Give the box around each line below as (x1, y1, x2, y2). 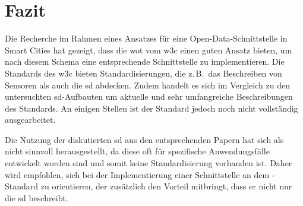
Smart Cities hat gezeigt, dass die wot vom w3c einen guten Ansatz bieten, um (5, 43, 292, 56)
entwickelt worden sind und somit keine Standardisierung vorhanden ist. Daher (5, 157, 292, 169)
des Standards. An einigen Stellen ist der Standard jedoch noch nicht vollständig (5, 102, 298, 114)
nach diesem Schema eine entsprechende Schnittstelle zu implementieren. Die (5, 55, 285, 68)
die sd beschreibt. (5, 191, 68, 204)
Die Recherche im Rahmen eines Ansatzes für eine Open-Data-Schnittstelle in (5, 32, 288, 45)
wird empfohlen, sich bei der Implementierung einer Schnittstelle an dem (5, 168, 270, 180)
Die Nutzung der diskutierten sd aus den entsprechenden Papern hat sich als (5, 133, 284, 145)
